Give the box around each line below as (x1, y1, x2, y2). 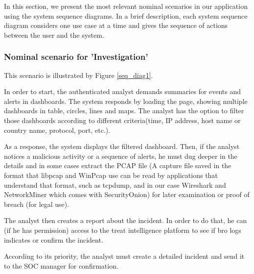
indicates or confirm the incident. (4, 234, 103, 245)
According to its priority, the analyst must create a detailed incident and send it (4, 251, 245, 261)
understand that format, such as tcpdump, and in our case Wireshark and (4, 179, 226, 190)
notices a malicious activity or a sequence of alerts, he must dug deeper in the (4, 150, 237, 161)
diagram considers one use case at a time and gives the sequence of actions (4, 20, 228, 30)
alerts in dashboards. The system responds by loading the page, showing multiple (4, 96, 248, 106)
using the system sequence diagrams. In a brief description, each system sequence (4, 10, 248, 21)
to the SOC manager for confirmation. (4, 260, 118, 271)
